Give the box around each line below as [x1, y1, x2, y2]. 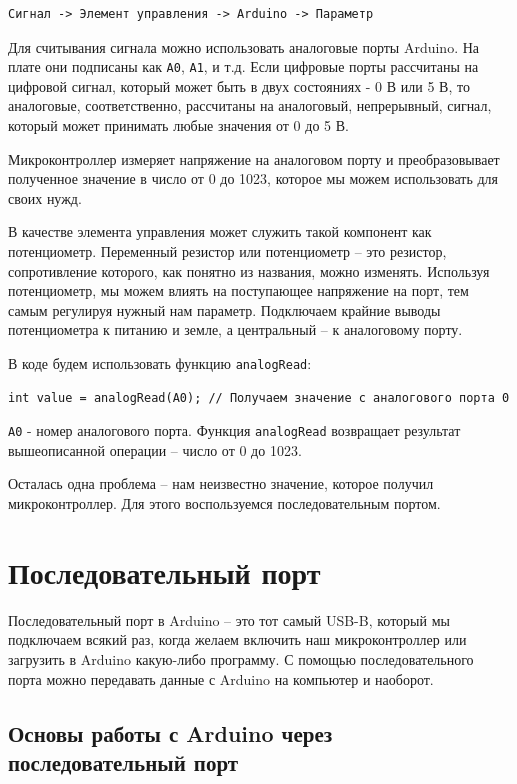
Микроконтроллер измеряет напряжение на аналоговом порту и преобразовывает [8, 148, 500, 169]
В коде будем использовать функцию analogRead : [8, 352, 312, 373]
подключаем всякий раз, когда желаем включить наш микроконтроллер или [8, 629, 467, 650]
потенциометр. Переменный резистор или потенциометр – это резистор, [8, 241, 447, 261]
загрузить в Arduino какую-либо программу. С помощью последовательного [8, 648, 474, 669]
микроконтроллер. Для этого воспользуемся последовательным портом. [8, 493, 441, 514]
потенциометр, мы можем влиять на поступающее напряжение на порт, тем [8, 280, 469, 301]
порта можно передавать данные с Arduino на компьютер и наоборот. [8, 668, 434, 689]
